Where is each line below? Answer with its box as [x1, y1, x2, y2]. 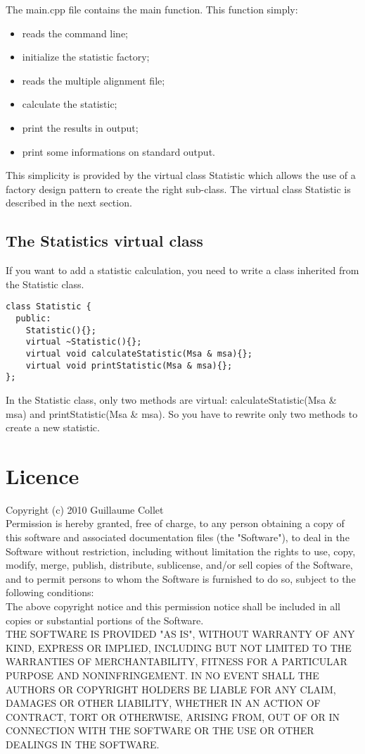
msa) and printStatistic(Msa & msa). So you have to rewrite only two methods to [6, 406, 358, 421]
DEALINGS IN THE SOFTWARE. [6, 736, 160, 751]
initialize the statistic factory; [22, 49, 150, 64]
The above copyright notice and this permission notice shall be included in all [6, 598, 341, 613]
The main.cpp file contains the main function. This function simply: [6, 2, 298, 16]
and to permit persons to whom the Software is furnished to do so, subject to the [6, 571, 356, 586]
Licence [6, 461, 79, 490]
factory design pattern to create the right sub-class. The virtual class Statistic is [6, 181, 351, 196]
